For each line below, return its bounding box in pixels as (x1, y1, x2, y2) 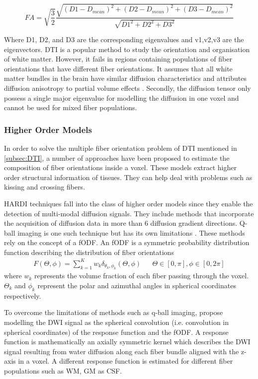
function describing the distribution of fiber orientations (4, 247, 174, 257)
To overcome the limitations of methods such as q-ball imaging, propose (4, 307, 223, 317)
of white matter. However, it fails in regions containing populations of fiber (4, 54, 232, 64)
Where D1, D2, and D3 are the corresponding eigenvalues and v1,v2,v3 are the (4, 34, 244, 44)
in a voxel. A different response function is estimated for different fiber (18, 356, 233, 366)
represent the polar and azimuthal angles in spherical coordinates (37, 280, 236, 290)
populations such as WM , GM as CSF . (4, 365, 122, 376)
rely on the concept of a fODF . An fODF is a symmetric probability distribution (4, 237, 250, 248)
